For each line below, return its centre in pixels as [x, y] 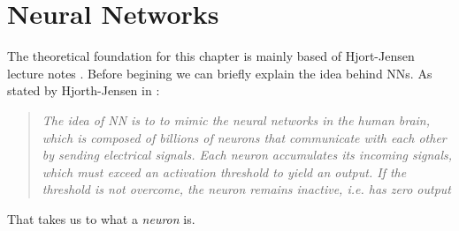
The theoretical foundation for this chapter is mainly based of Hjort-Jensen [211, 56]
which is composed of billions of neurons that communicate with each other [244, 137]
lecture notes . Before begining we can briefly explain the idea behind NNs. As [220, 73]
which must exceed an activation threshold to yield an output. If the [224, 171]
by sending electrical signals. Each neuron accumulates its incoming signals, [247, 155]
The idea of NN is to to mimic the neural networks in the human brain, [236, 119]
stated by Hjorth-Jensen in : [84, 90]
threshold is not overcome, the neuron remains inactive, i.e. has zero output [246, 189]
